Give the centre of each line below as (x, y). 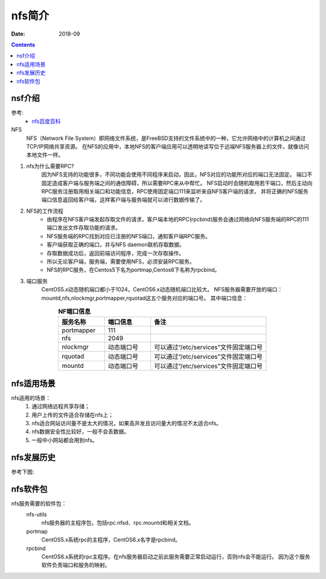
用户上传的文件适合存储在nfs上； (73, 415)
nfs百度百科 (46, 121)
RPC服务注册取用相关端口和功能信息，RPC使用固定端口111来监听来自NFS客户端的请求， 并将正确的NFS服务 (175, 191)
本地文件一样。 (45, 155)
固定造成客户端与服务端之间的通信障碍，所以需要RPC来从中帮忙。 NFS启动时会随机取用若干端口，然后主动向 (177, 183)
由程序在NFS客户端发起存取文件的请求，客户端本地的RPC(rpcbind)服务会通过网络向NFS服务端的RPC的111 (178, 220)
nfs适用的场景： (31, 397)
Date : (18, 34)
